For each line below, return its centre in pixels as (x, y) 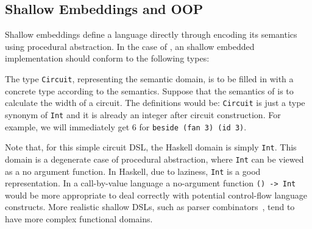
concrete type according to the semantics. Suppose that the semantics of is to (149, 90)
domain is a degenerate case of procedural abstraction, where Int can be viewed (154, 159)
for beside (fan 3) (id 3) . (193, 126)
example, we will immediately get (67, 126)
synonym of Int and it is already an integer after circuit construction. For (143, 114)
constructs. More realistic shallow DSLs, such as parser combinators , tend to (150, 207)
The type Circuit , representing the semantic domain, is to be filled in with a (149, 78)
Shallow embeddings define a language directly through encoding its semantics (151, 34)
